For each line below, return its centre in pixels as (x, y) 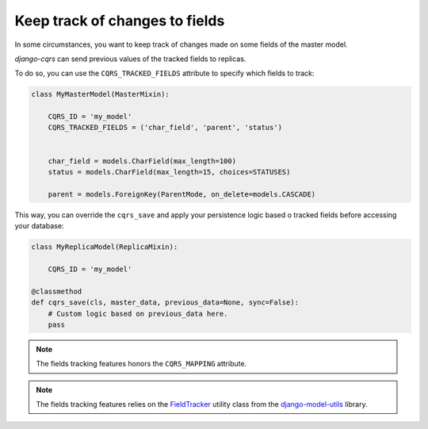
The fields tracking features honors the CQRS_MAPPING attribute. (141, 364)
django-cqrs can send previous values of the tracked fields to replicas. (130, 59)
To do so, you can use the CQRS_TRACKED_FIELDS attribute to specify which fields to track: (164, 73)
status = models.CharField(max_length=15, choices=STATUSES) (169, 172)
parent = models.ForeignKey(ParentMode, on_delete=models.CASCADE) (182, 194)
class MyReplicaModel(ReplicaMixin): (105, 247)
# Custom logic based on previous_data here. (138, 314)
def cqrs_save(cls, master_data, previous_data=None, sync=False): (165, 303)
